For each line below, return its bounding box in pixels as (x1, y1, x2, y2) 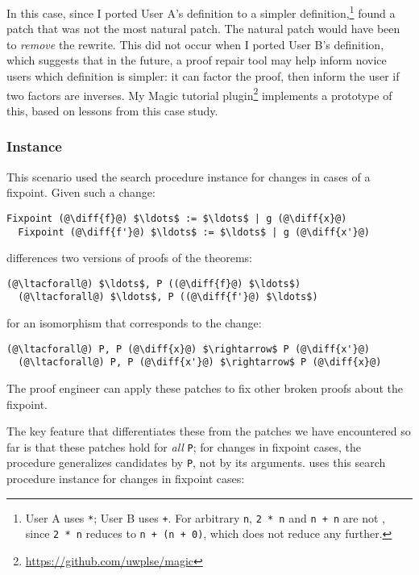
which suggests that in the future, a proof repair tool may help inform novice (6, 52, 387, 69)
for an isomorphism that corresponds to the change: (6, 315, 262, 331)
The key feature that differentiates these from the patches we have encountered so (6, 423, 411, 440)
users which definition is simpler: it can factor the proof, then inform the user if (6, 68, 400, 85)
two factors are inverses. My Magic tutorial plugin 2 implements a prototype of (6, 84, 392, 103)
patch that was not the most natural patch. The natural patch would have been (6, 20, 400, 37)
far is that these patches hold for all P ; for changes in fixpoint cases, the (6, 438, 362, 455)
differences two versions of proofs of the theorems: (6, 249, 253, 266)
